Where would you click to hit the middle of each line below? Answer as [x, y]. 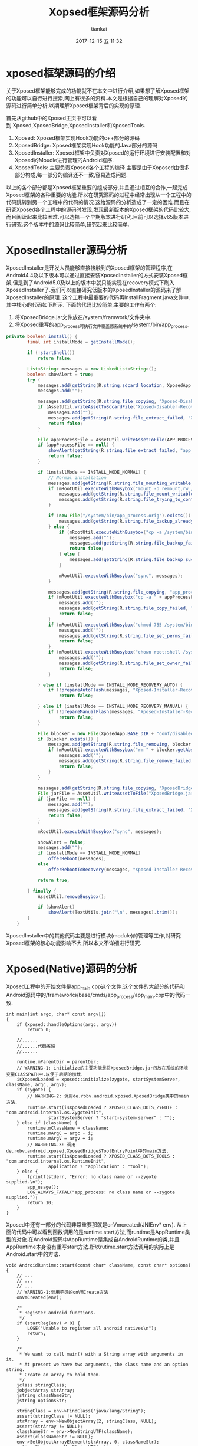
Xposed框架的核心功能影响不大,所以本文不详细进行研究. [74, 943]
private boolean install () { [42, 337]
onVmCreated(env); [39, 1298]
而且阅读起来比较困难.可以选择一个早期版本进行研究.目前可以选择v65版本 [95, 217]
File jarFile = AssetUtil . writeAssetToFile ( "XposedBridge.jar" [117, 794]
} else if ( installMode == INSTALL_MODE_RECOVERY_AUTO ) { [110, 685]
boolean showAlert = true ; [60, 374]
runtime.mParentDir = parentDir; [58, 1062]
